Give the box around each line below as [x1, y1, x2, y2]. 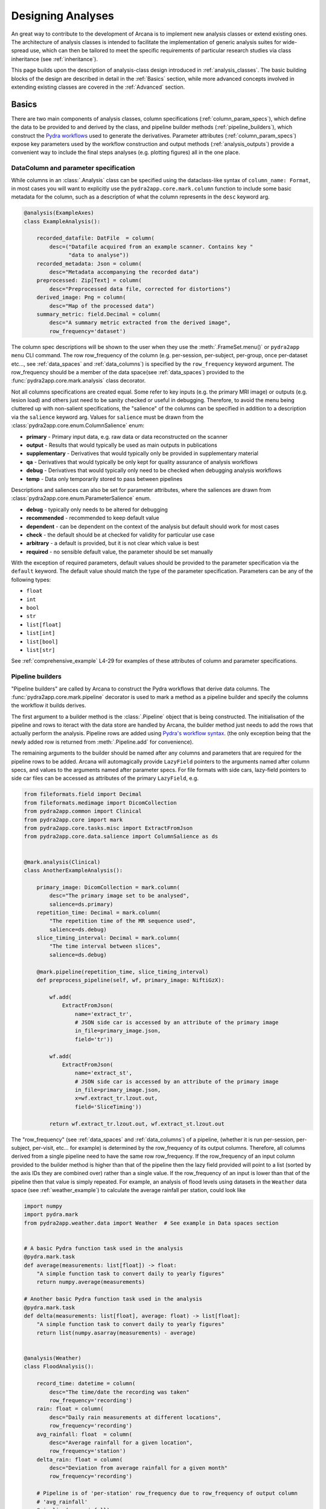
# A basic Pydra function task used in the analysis [24, 1245, 184, 1252]
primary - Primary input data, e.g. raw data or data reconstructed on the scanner [26, 433, 228, 440]
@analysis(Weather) [24, 1355, 81, 1361]
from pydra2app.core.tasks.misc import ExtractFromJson [24, 825, 193, 831]
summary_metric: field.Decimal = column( [36, 311, 161, 317]
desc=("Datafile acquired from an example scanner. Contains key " [49, 243, 254, 250]
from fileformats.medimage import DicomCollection [24, 799, 177, 806]
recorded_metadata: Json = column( [36, 260, 142, 267]
